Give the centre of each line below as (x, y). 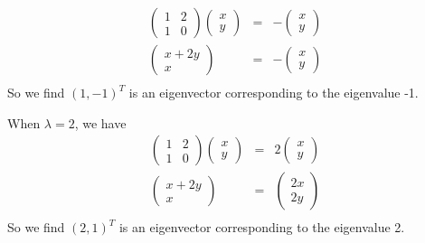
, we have (100, 122)
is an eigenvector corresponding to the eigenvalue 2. (262, 227)
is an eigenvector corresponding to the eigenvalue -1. (274, 93)
